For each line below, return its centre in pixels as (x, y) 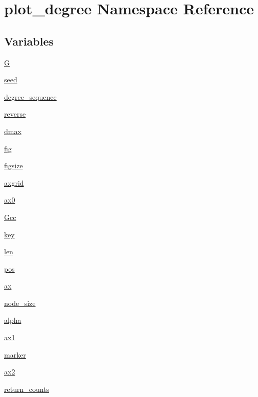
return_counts (27, 389)
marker (15, 354)
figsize (14, 166)
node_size (20, 303)
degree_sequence (30, 96)
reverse (15, 114)
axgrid (14, 182)
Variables (29, 41)
